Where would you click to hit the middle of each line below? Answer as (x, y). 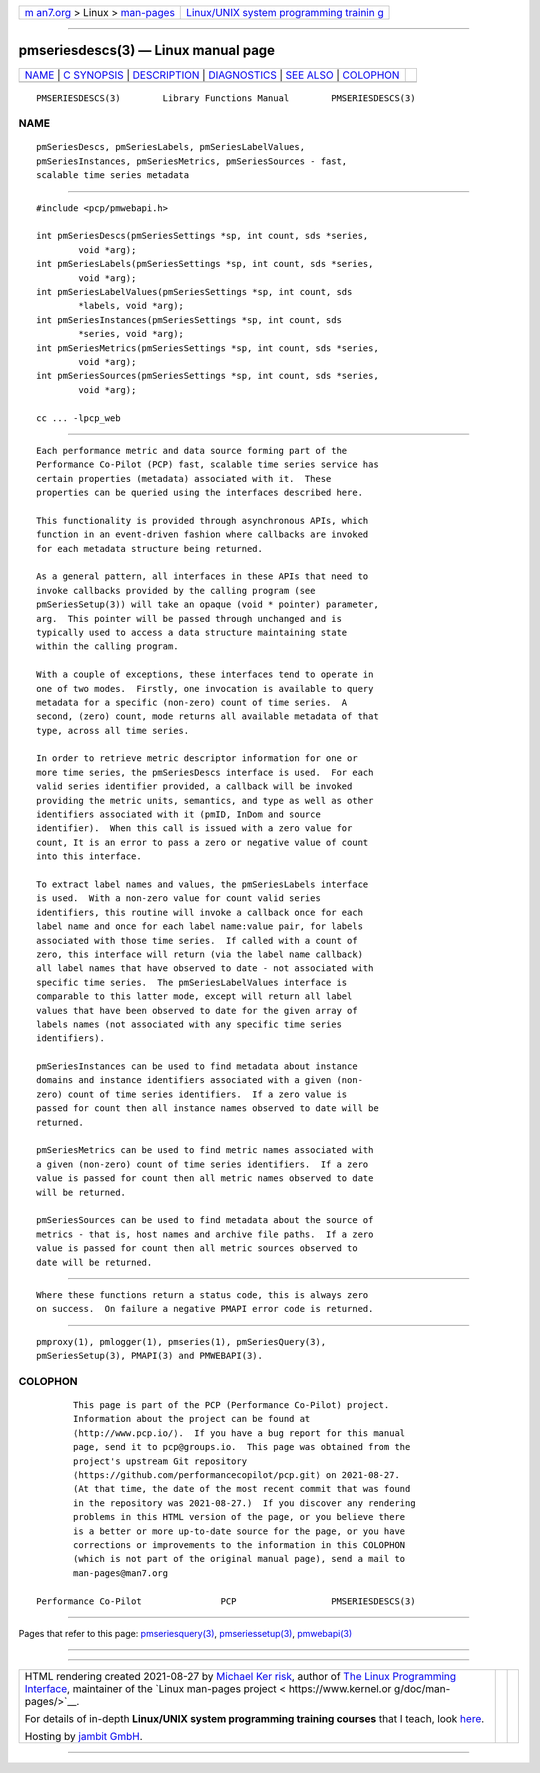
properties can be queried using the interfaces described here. (200, 493)
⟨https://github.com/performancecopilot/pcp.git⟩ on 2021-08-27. (236, 1475)
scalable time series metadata (113, 175)
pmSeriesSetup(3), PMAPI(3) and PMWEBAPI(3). (150, 1356)
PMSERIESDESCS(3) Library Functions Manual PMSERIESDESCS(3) (226, 98)
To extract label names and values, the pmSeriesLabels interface (202, 884)
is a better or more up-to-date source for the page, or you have (239, 1531)
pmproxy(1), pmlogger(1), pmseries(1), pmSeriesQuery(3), (181, 1341)
